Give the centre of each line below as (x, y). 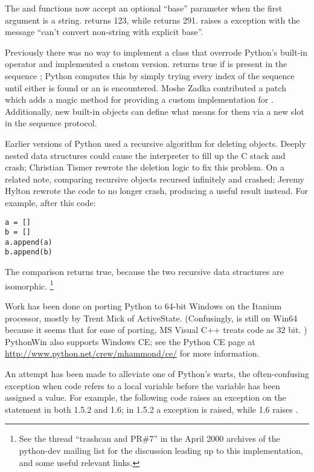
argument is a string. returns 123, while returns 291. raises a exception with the (152, 20)
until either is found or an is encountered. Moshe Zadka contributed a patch (146, 87)
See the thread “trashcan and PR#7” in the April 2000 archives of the (149, 438)
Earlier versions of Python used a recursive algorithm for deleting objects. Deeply (155, 143)
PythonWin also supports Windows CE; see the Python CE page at (130, 341)
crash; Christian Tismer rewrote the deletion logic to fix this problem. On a (145, 167)
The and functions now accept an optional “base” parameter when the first (144, 8)
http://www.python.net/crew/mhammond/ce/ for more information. (132, 353)
